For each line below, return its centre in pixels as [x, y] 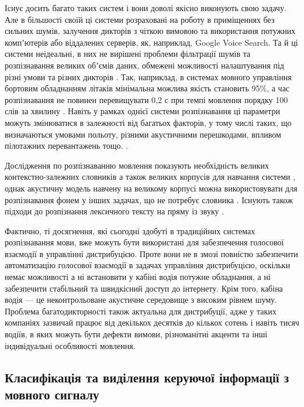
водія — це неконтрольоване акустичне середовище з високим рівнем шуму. [141, 300]
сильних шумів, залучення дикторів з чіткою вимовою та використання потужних [150, 31]
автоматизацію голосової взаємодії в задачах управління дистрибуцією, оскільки [148, 265]
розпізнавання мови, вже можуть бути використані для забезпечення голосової [144, 242]
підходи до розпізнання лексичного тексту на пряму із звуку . [115, 211]
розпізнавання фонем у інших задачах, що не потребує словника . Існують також [149, 199]
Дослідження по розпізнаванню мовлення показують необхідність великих [137, 165]
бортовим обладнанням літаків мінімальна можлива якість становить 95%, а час [147, 88]
